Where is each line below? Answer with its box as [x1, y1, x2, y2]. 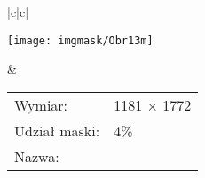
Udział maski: [14, 120, 100, 141]
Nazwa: [14, 145, 59, 166]
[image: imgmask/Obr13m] [7, 34, 154, 47]
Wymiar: [14, 94, 68, 115]
